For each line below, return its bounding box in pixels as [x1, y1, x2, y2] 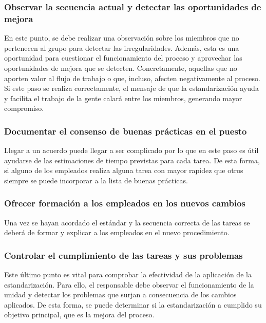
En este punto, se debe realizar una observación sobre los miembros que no [4, 32, 239, 43]
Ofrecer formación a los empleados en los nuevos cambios [4, 197, 246, 210]
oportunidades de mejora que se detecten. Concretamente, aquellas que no [4, 62, 237, 73]
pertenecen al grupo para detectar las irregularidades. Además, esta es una [4, 42, 239, 53]
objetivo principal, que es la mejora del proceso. [4, 309, 155, 320]
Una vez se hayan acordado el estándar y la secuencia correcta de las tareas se [4, 217, 250, 227]
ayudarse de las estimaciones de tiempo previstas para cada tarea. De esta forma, [4, 155, 260, 165]
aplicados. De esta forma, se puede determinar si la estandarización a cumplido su [4, 299, 262, 310]
